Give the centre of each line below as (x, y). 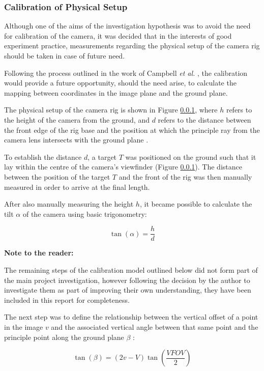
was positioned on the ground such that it (191, 156)
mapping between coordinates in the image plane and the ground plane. (116, 92)
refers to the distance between (204, 119)
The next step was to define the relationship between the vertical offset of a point (131, 317)
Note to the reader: (39, 253)
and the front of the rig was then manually (185, 176)
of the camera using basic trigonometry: (85, 213)
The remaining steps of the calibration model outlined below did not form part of (131, 269)
